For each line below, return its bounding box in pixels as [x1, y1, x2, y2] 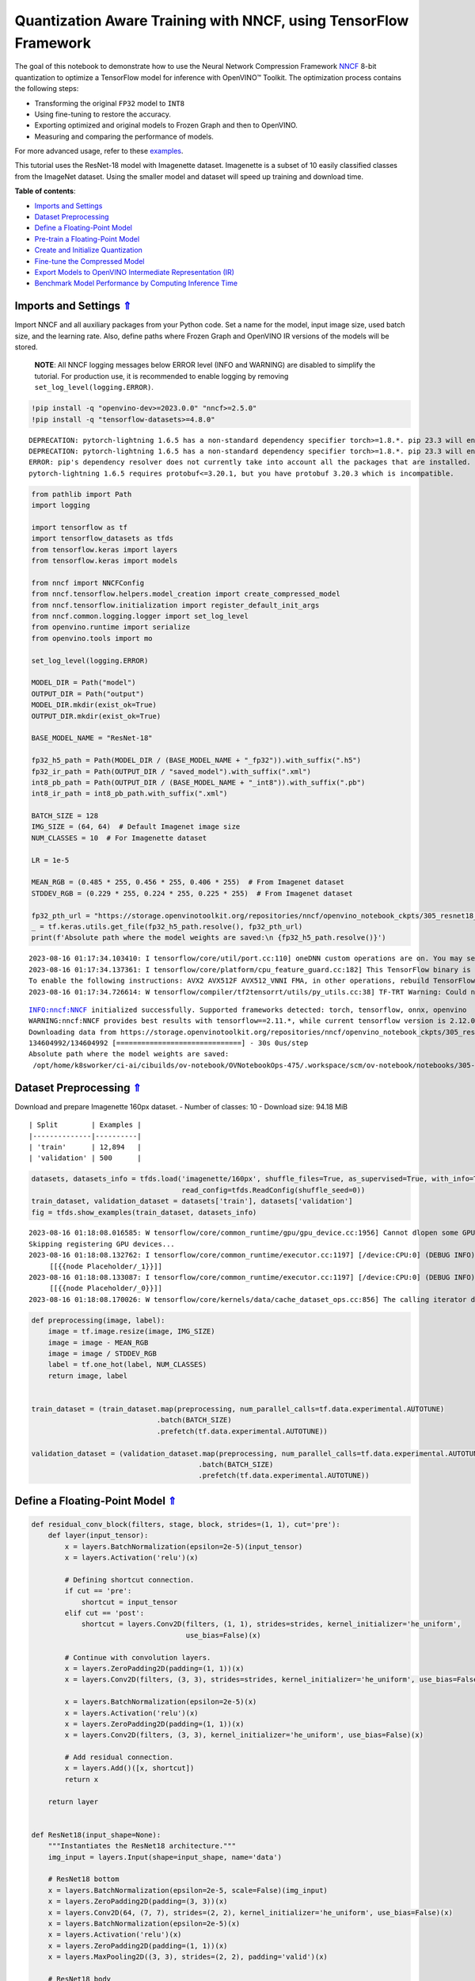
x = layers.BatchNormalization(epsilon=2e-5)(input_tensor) [64, 1542, 303, 1551]
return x [64, 1775, 99, 1784]
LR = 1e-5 [31, 856, 70, 865]
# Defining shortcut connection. [64, 1575, 195, 1584]
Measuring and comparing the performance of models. [34, 132, 214, 141]
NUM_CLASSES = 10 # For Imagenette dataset [31, 833, 207, 842]
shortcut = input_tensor [81, 1597, 178, 1606]
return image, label [47, 1371, 128, 1380]
